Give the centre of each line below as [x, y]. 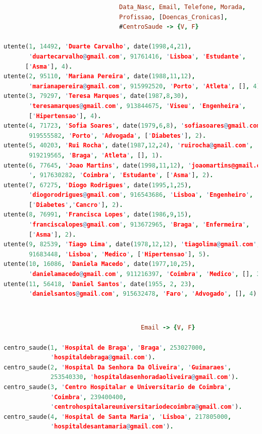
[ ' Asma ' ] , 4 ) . [49, 66]
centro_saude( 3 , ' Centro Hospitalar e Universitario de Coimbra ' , [118, 387]
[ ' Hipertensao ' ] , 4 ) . [65, 116]
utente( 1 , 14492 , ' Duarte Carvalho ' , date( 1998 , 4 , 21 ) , [98, 47]
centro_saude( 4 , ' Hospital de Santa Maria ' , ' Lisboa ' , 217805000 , [118, 417]
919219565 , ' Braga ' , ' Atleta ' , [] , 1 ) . [96, 155]
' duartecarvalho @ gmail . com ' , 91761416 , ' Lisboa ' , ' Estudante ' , [137, 56]
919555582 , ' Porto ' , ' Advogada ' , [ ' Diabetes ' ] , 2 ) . [118, 135]
